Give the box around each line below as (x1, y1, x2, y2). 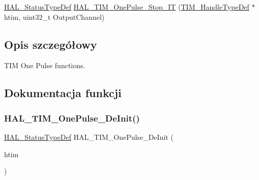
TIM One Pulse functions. (4, 60, 85, 71)
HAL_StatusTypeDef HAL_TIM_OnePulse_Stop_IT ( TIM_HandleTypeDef (4, 2, 249, 12)
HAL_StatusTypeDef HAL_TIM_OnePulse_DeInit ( (4, 131, 174, 142)
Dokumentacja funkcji (4, 85, 122, 101)
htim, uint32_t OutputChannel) (4, 11, 105, 22)
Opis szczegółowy (4, 36, 97, 52)
